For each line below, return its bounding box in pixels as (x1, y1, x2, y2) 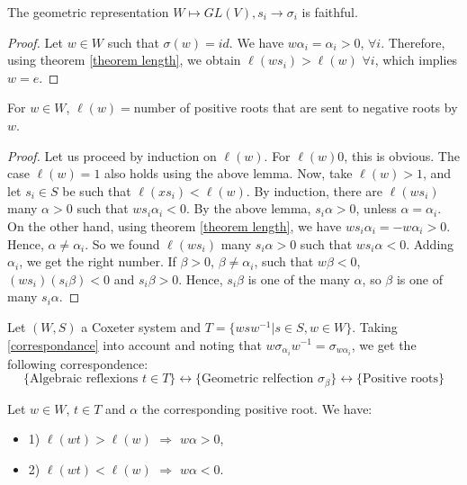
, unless (355, 199, 397, 218)
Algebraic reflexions (30, 373, 139, 386)
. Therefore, (381, 32, 445, 51)
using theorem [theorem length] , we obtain (7, 50, 241, 69)
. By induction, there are (246, 181, 383, 200)
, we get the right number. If (19, 252, 176, 271)
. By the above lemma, (185, 199, 311, 218)
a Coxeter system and (81, 317, 202, 336)
